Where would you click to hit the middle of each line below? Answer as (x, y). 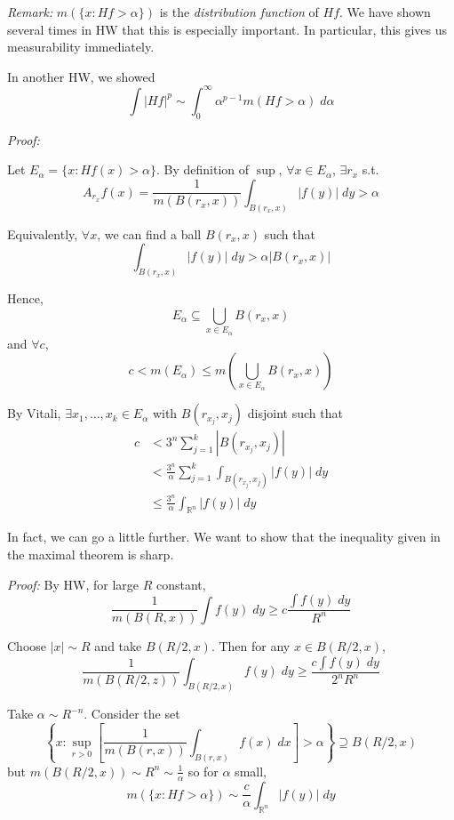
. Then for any (251, 646)
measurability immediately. (81, 47)
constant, (181, 584)
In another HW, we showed (81, 76)
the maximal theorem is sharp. (91, 555)
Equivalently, (43, 233)
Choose (27, 646)
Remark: (30, 12)
